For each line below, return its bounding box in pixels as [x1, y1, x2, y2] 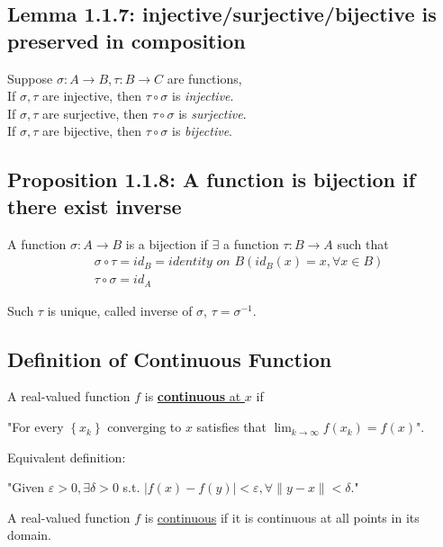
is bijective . [172, 121, 233, 140]
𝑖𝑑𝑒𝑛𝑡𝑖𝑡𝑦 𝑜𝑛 [168, 256, 231, 269]
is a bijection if [125, 234, 208, 253]
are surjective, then [42, 103, 149, 122]
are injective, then [42, 86, 142, 105]
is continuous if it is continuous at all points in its [144, 507, 420, 526]
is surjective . [178, 103, 247, 122]
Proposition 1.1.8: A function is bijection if [7, 166, 416, 193]
